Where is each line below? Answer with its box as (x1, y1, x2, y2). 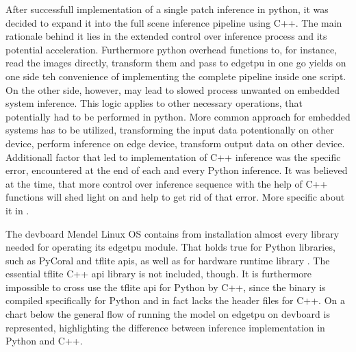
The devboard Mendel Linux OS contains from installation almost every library (5, 226, 340, 240)
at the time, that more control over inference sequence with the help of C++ (5, 176, 328, 190)
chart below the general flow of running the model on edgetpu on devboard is (5, 307, 330, 321)
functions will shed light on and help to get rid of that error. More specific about (5, 190, 345, 204)
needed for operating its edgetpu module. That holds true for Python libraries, (5, 240, 335, 254)
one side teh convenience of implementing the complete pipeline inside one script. (5, 68, 346, 83)
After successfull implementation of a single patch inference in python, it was (5, 2, 329, 16)
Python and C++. (5, 334, 83, 348)
